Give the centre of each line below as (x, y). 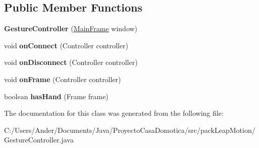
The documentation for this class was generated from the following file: (114, 113)
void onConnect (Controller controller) (66, 45)
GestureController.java (39, 140)
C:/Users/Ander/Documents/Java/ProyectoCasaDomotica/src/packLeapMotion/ (130, 130)
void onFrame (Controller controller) (63, 79)
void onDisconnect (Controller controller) (71, 62)
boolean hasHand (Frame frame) (56, 96)
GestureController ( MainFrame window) (71, 28)
